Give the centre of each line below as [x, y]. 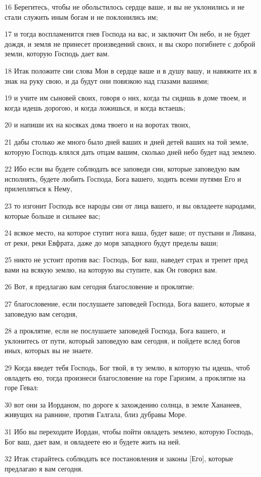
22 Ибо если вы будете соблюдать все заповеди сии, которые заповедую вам [122, 169]
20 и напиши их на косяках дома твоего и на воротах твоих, [98, 125]
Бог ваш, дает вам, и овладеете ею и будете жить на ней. [93, 441]
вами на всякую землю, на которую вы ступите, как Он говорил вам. [111, 269]
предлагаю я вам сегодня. [44, 468]
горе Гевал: [22, 387]
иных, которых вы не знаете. [49, 350]
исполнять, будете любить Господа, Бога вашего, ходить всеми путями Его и [123, 178]
